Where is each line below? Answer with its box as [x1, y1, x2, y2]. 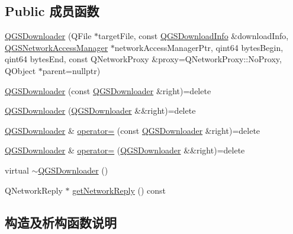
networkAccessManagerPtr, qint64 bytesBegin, [114, 41, 284, 53]
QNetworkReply [5, 184, 63, 196]
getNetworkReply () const [72, 184, 166, 196]
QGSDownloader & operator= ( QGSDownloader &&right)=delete [5, 144, 245, 156]
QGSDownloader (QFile [5, 30, 92, 42]
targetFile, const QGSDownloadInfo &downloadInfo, [98, 30, 289, 42]
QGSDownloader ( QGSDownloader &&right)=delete [5, 104, 196, 117]
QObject [5, 64, 36, 76]
